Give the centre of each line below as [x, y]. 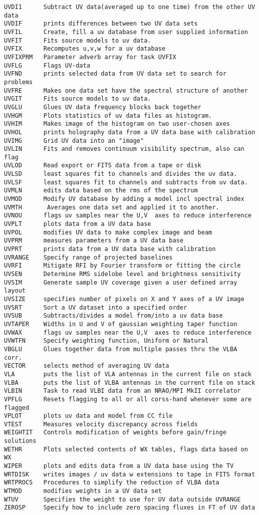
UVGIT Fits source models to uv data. [78, 99]
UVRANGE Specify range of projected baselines [88, 257]
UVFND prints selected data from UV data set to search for [115, 74]
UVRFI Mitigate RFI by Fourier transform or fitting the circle [122, 266]
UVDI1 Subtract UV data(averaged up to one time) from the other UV [130, 7]
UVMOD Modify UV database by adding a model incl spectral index [124, 199]
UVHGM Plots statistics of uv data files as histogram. [108, 115]
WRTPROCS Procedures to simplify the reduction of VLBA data [112, 483]
